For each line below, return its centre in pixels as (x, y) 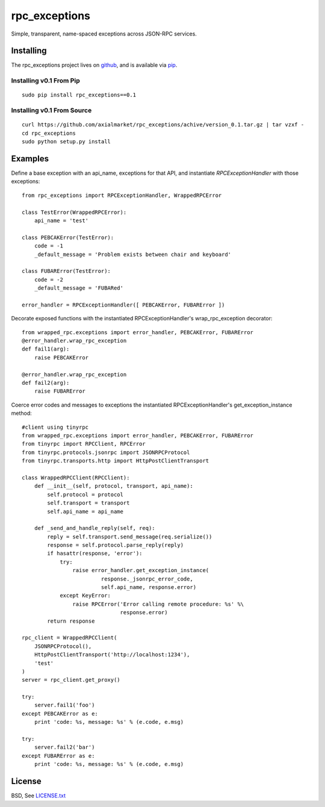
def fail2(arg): (46, 383)
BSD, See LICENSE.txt (39, 796)
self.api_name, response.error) (149, 587)
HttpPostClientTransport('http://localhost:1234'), (112, 655)
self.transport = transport (88, 503)
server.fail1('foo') (64, 705)
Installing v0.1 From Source (51, 110)
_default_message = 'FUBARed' (79, 288)
